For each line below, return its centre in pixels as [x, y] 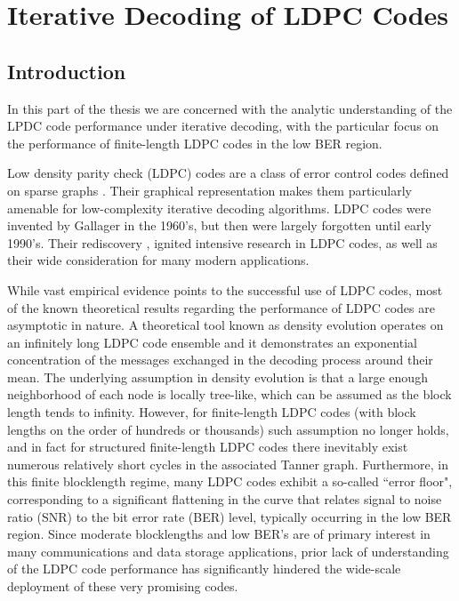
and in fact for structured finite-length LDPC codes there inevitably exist [208, 447]
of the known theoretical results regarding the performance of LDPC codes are [221, 307]
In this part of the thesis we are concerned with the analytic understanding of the [230, 108]
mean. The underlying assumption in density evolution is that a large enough [217, 377]
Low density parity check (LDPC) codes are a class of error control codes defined [228, 173]
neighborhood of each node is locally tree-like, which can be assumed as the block [229, 394]
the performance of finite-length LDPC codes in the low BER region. [195, 143]
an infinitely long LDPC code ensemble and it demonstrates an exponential [212, 342]
